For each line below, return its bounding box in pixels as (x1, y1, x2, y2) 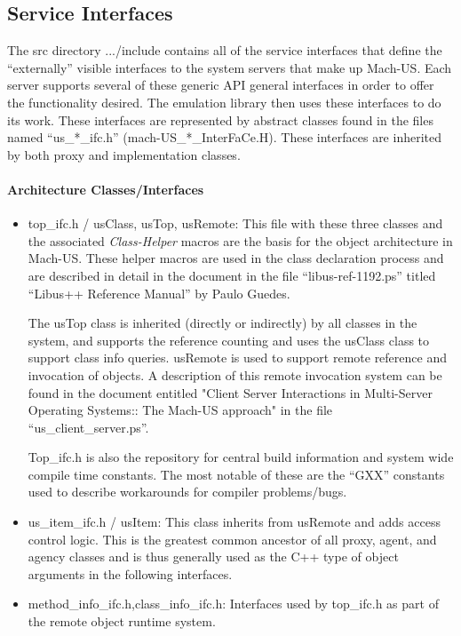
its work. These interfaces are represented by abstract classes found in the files (7, 110, 433, 129)
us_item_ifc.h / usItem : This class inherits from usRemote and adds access (28, 513, 441, 531)
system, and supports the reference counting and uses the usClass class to (28, 330, 430, 349)
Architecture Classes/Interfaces (7, 179, 204, 198)
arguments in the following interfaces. (28, 564, 233, 583)
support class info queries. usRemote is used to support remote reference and (28, 348, 447, 367)
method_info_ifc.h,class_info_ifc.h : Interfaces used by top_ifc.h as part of (28, 594, 439, 613)
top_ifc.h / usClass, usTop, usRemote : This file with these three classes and (28, 214, 443, 233)
